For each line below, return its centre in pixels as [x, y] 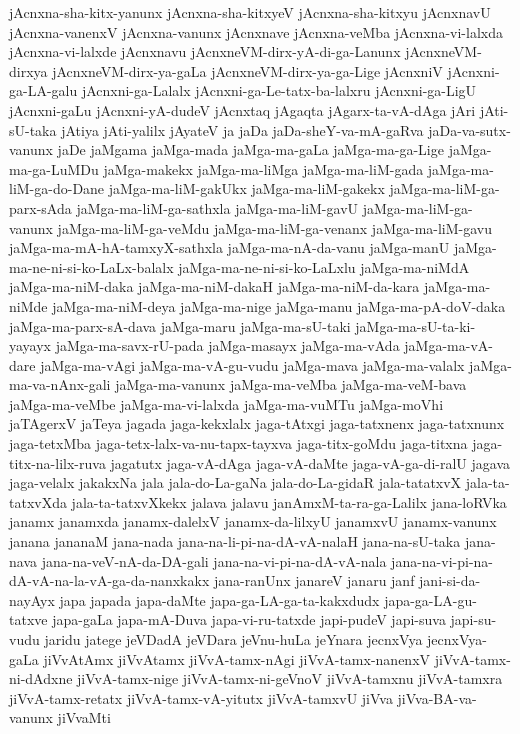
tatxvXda [38, 501]
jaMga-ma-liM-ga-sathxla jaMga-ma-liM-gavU [217, 207]
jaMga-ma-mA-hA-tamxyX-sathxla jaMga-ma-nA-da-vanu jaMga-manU [229, 247]
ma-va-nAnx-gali [60, 384]
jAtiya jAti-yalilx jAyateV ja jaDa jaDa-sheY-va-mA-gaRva [242, 129]
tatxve [28, 619]
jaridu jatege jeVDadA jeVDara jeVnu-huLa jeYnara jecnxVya [233, 639]
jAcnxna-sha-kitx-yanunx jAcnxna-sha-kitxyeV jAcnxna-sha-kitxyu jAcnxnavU [250, 12]
